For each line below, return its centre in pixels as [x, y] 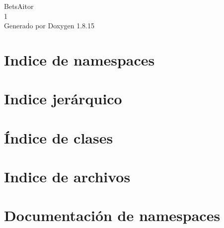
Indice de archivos [67, 177]
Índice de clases [59, 137]
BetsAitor [19, 6]
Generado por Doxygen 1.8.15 [49, 26]
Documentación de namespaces [112, 215]
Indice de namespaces [79, 59]
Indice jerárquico [63, 99]
